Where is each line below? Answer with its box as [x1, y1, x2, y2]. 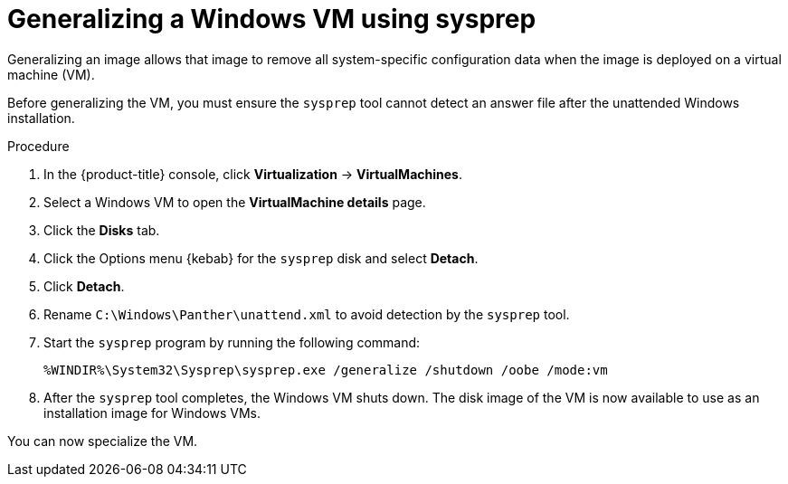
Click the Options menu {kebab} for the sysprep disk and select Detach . [43, 250, 479, 266]
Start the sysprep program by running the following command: [43, 334, 421, 350]
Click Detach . [43, 278, 125, 294]
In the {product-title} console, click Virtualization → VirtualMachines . [43, 166, 462, 182]
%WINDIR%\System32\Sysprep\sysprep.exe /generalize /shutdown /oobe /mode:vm [43, 362, 608, 377]
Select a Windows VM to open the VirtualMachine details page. [43, 194, 426, 210]
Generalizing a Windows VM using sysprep [7, 4, 536, 34]
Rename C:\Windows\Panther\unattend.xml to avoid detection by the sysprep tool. [43, 306, 570, 322]
